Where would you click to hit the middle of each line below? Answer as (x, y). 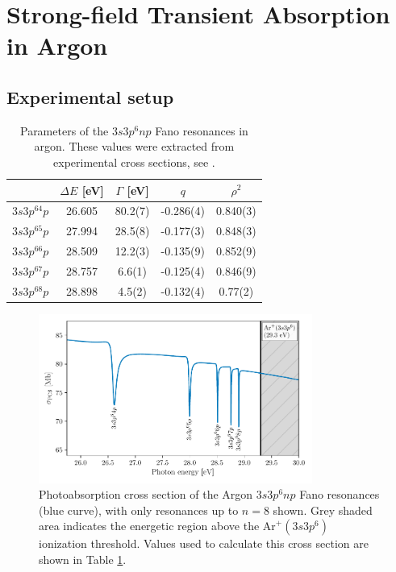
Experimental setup (90, 96)
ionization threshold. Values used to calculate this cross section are (204, 543)
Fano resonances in (202, 130)
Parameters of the (64, 130)
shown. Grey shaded (323, 510)
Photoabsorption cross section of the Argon (146, 494)
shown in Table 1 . (83, 559)
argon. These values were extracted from (134, 146)
